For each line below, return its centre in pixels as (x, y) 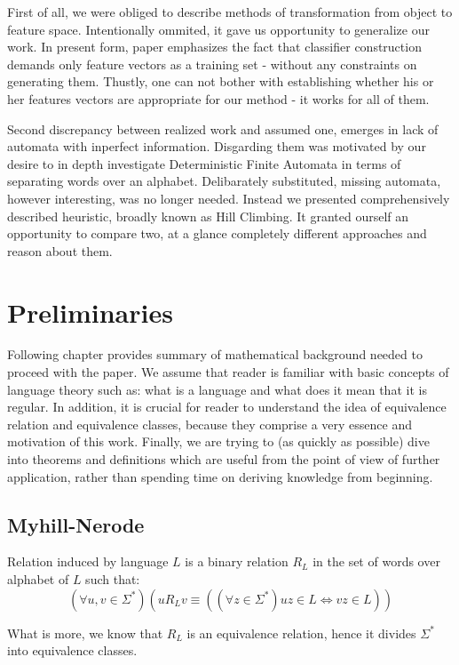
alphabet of (38, 578)
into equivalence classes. (72, 650)
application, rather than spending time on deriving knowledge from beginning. (220, 476)
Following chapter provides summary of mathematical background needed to (215, 354)
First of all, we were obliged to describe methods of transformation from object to (230, 12)
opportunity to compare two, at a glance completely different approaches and (217, 233)
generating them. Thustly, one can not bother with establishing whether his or (221, 81)
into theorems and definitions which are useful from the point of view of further (224, 459)
